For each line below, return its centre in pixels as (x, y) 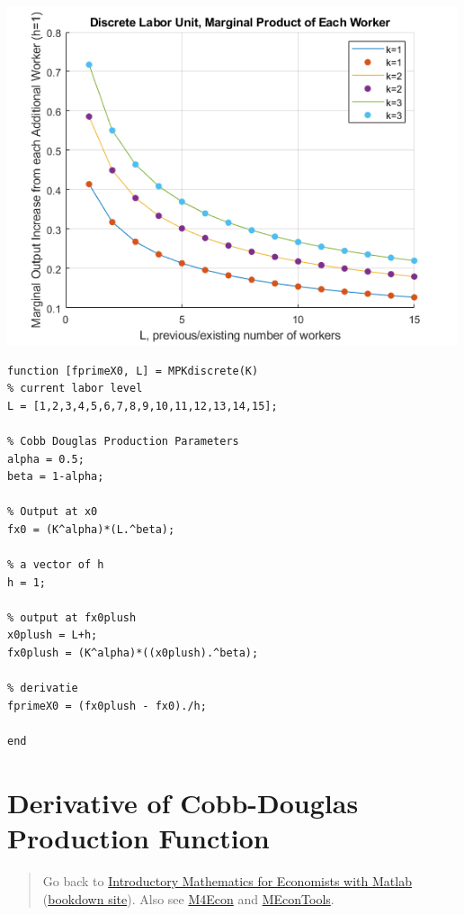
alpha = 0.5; (46, 459)
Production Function (138, 838)
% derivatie (43, 689)
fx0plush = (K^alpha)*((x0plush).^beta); (133, 653)
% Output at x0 (53, 512)
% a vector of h (56, 565)
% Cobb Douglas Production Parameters (123, 441)
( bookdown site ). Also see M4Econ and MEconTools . (188, 898)
